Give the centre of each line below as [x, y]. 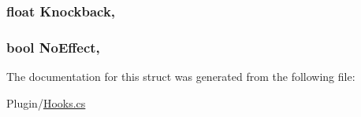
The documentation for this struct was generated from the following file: [181, 77]
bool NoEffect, [53, 47]
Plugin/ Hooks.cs [46, 102]
